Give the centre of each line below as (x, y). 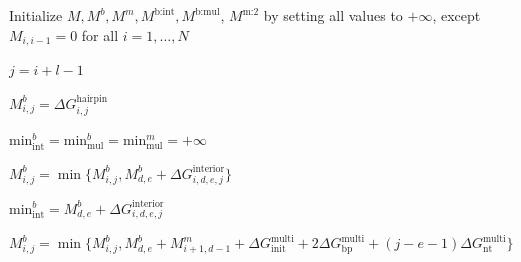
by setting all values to (333, 15)
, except (456, 15)
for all (100, 34)
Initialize (36, 15)
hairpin (92, 98)
